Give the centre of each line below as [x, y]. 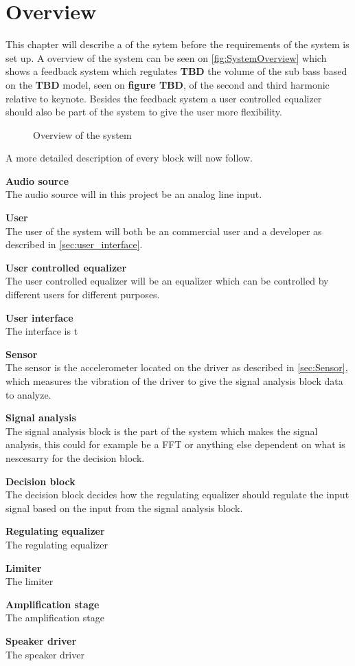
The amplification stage [55, 618]
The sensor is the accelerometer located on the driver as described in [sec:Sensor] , [177, 367]
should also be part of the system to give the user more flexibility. [144, 112]
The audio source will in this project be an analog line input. [134, 194]
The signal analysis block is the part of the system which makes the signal [162, 431]
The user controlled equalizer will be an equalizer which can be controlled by [167, 281]
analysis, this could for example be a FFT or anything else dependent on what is [175, 444]
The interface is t [42, 331]
